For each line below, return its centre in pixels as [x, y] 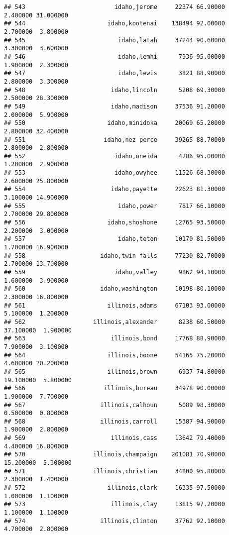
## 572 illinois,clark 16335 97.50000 [114, 488]
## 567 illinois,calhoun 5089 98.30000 [114, 405]
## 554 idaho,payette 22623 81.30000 [114, 189]
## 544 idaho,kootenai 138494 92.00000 [114, 24]
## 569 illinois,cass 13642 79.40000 [114, 438]
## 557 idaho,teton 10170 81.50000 [114, 239]
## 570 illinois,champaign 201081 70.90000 [114, 455]
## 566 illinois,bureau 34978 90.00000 [114, 388]
